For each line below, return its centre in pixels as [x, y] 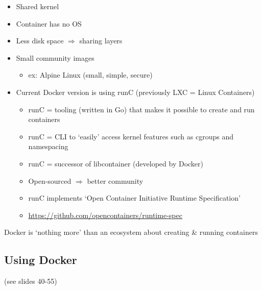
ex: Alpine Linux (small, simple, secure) [90, 75]
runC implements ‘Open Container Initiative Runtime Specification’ [134, 198]
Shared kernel [38, 6]
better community [115, 180]
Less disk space [40, 41]
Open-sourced [50, 180]
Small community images [55, 57]
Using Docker [41, 260]
